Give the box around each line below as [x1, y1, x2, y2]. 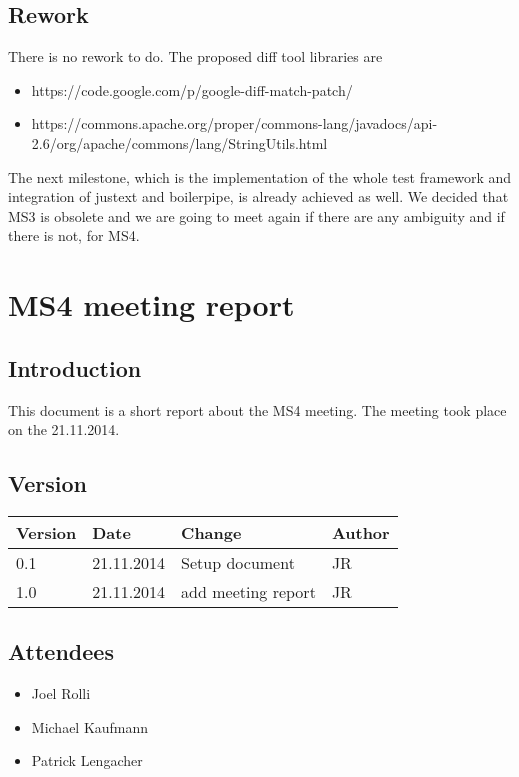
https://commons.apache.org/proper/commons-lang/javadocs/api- [31, 113, 438, 134]
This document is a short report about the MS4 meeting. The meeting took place [8, 399, 507, 420]
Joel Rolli [31, 683, 91, 704]
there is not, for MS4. [8, 225, 140, 246]
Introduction [8, 352, 142, 383]
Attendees [8, 636, 114, 667]
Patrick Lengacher [31, 750, 143, 771]
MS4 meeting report [8, 284, 295, 325]
